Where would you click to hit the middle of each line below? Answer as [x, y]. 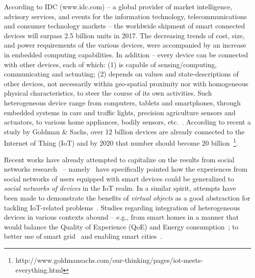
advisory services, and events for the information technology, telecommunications [126, 16]
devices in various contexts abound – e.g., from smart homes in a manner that [121, 217]
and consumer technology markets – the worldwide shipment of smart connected [125, 26]
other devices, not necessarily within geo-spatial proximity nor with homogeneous [126, 83]
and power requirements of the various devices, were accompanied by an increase [125, 45]
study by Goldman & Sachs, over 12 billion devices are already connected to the [124, 131]
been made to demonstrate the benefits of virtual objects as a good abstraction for [127, 197]
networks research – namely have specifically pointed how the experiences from [126, 169]
